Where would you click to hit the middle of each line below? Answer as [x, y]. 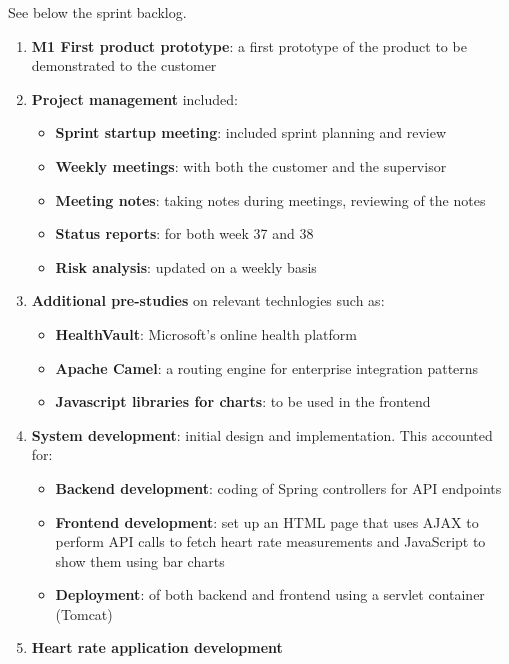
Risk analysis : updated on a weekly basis [186, 266]
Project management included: [134, 98]
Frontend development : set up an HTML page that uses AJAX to [267, 521]
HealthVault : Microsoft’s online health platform [206, 333]
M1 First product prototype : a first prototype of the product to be [249, 45]
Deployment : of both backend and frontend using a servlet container [270, 594]
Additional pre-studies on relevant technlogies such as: [208, 300]
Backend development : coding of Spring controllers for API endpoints [278, 487]
